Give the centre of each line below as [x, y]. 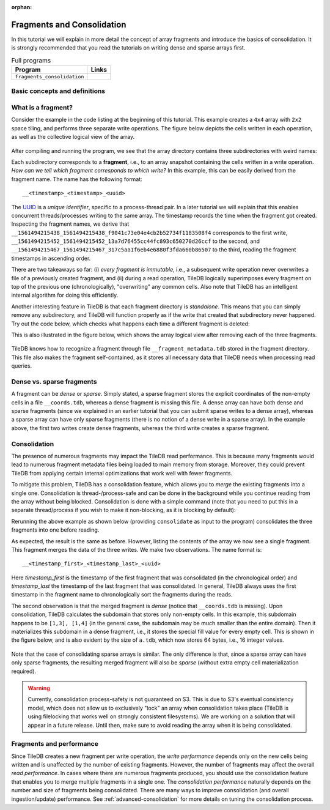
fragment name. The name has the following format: [77, 179]
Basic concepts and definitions [58, 91]
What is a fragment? [42, 107]
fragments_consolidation [50, 77]
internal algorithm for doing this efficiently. [65, 295]
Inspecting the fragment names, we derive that [70, 224]
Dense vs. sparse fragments [54, 381]
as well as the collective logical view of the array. [73, 137]
